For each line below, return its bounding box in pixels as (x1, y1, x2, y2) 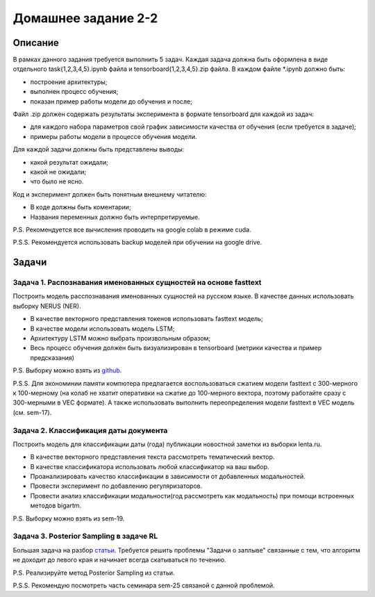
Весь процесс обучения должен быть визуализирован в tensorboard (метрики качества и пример (30, 344, 322, 352)
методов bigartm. (30, 501, 82, 510)
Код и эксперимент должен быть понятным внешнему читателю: (12, 190, 207, 198)
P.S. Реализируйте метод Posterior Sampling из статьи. (12, 569, 175, 577)
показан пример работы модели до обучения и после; (30, 97, 192, 106)
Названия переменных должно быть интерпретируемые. (30, 213, 201, 221)
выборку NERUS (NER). (12, 302, 81, 310)
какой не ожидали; (30, 167, 87, 176)
